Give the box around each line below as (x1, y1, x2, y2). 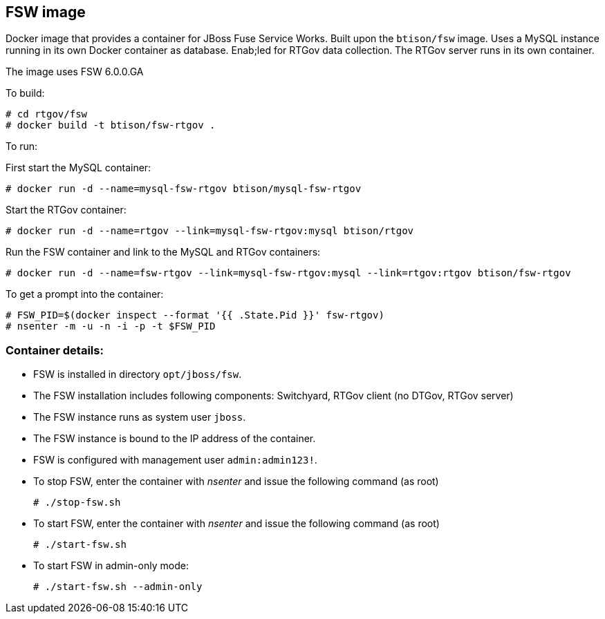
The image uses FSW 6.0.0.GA (6, 66, 144, 78)
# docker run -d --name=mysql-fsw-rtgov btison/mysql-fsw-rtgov (6, 183, 362, 195)
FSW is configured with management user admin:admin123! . (33, 454, 317, 466)
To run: (6, 140, 38, 153)
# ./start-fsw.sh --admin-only (33, 581, 203, 593)
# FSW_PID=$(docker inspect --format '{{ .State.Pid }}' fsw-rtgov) (6, 309, 384, 321)
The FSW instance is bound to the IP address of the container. (33, 432, 316, 445)
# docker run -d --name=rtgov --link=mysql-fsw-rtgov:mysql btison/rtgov (6, 225, 414, 237)
